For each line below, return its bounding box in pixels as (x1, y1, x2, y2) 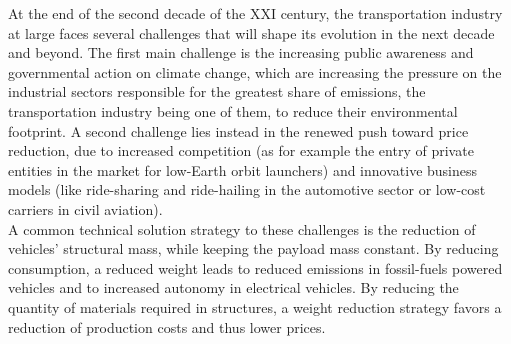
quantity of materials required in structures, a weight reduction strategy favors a (8, 296, 502, 317)
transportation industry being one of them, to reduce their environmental (8, 100, 458, 121)
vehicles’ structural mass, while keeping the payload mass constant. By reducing (8, 238, 499, 259)
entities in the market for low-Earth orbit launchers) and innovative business (8, 159, 478, 180)
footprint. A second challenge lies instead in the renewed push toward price (8, 120, 469, 141)
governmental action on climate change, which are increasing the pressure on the (8, 61, 502, 82)
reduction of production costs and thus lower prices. (8, 316, 326, 337)
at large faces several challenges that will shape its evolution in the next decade (8, 22, 495, 43)
